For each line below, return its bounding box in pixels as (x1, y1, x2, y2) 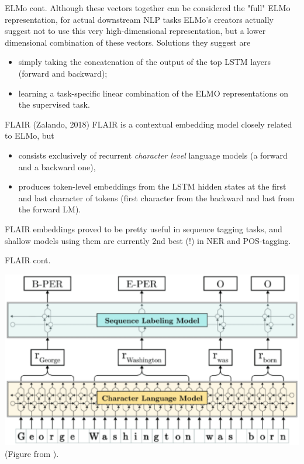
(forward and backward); (18, 67, 108, 79)
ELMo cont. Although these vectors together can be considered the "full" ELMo (5, 2, 291, 13)
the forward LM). (18, 203, 81, 215)
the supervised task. (18, 98, 90, 111)
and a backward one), (18, 160, 96, 173)
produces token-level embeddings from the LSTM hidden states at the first (18, 180, 286, 193)
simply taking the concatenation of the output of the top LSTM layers (18, 56, 271, 68)
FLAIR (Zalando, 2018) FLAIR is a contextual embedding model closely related (5, 118, 292, 130)
